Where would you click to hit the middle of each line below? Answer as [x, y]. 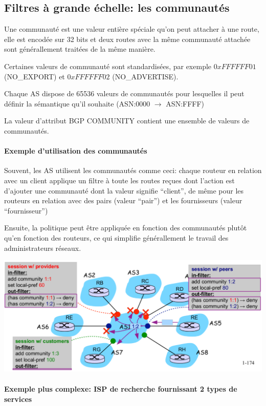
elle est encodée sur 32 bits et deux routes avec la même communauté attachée [127, 39]
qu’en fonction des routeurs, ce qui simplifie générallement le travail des [116, 237]
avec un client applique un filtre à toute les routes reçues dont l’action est [119, 180]
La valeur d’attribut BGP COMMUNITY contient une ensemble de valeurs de [127, 121]
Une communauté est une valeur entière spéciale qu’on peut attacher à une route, [132, 29]
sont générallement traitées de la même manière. [80, 49]
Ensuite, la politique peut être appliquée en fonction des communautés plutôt [126, 228]
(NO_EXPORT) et [35, 76]
